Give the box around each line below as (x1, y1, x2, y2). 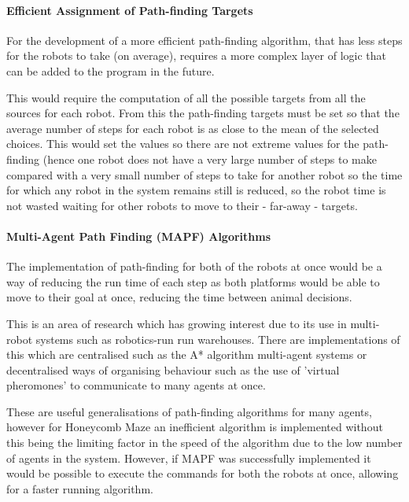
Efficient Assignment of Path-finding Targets (6, 2, 253, 18)
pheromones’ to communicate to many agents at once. (6, 377, 266, 393)
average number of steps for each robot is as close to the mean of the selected (6, 120, 379, 136)
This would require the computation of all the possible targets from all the (6, 89, 366, 105)
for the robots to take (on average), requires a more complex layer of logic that (6, 47, 386, 64)
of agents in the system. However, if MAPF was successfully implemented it (6, 449, 371, 466)
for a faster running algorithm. (6, 480, 153, 496)
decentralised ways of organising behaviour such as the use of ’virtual (6, 361, 340, 378)
